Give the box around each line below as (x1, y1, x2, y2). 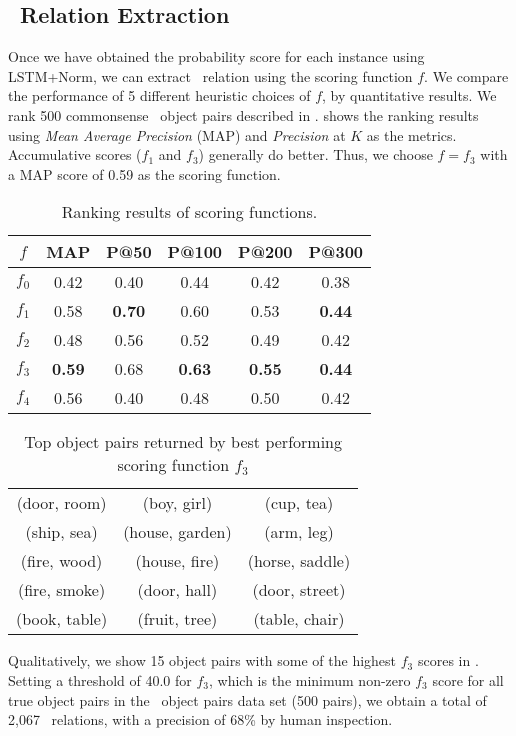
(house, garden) (123, 520, 232, 544)
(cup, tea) (264, 491, 334, 515)
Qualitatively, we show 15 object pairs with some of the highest (8, 650, 397, 671)
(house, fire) (135, 549, 220, 573)
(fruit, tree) (137, 607, 218, 631)
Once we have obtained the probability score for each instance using (8, 46, 425, 67)
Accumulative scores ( (8, 144, 142, 165)
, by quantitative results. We (322, 85, 497, 106)
